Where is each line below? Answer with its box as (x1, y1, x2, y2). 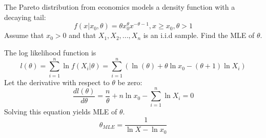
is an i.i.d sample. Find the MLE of (143, 30, 255, 41)
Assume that (4, 30, 44, 41)
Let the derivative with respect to (4, 76, 110, 87)
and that (69, 30, 96, 41)
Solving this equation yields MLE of (4, 106, 117, 117)
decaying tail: (4, 11, 46, 22)
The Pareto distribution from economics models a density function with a (4, 2, 235, 12)
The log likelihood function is (4, 47, 96, 58)
